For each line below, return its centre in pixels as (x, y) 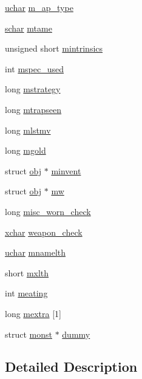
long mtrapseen (33, 109)
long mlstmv (28, 130)
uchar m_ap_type (39, 7)
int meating (26, 293)
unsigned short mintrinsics (54, 48)
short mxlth (27, 272)
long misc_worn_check (48, 211)
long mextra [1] (33, 313)
